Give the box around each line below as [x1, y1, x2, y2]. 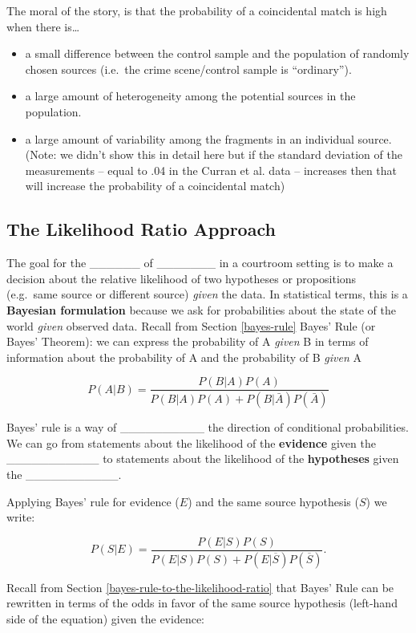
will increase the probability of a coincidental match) [25, 177, 285, 194]
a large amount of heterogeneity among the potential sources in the [25, 87, 356, 104]
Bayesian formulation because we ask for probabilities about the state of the [6, 301, 396, 318]
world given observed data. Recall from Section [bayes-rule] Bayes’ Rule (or [6, 317, 376, 334]
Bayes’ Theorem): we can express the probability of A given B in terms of [6, 333, 369, 350]
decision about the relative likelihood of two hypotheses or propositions [6, 270, 357, 286]
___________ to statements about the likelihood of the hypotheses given [6, 450, 399, 467]
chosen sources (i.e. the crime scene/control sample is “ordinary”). [25, 60, 352, 77]
